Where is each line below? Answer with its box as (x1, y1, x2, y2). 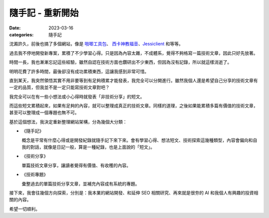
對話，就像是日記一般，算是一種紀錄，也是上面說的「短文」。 (30, 144, 155, 150)
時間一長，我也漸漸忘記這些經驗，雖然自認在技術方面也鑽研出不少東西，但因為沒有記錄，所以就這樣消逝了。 (9, 59, 232, 65)
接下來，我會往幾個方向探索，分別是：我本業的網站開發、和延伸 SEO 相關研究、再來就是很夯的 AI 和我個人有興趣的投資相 (9, 190, 259, 196)
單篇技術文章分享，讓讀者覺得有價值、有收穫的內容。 (21, 162, 131, 168)
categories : (9, 31, 34, 37)
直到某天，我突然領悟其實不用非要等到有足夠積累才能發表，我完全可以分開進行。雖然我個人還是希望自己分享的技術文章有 (9, 77, 258, 83)
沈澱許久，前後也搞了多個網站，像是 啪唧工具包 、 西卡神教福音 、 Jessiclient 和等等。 (9, 41, 183, 47)
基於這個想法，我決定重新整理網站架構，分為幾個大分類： (9, 118, 127, 124)
